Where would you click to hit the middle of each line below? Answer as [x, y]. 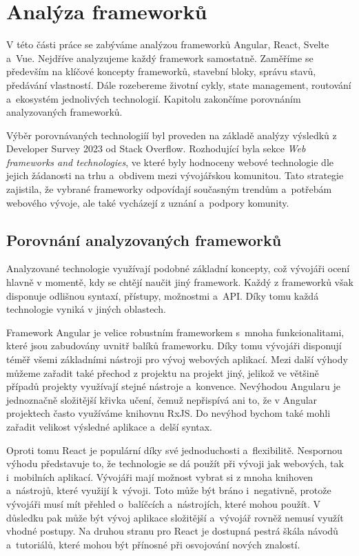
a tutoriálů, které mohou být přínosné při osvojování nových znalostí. [153, 544]
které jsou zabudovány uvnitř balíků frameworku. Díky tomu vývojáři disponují [174, 346]
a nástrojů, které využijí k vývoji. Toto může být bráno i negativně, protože [169, 490]
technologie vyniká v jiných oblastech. [86, 309]
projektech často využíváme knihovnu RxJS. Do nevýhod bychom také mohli [168, 413]
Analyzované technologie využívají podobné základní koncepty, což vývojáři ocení [178, 268]
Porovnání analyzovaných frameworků [144, 239]
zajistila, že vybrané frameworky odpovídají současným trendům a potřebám [169, 189]
